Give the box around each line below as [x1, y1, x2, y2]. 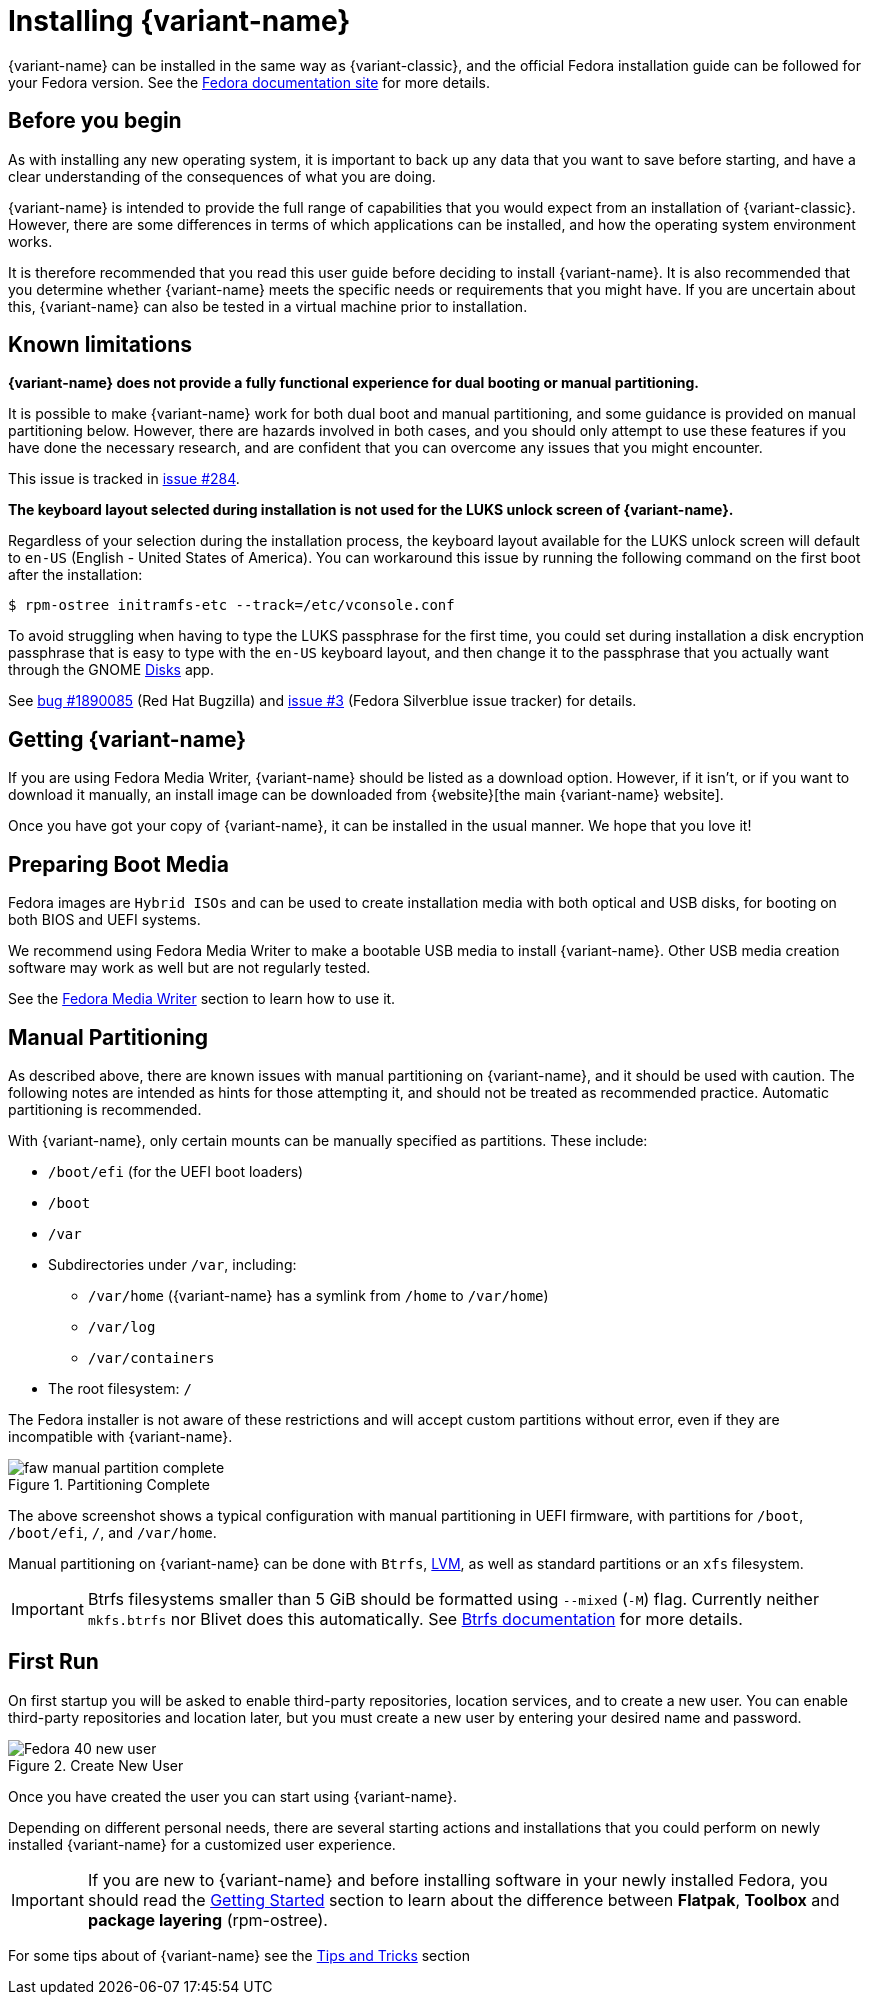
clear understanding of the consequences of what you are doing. [8, 167, 436, 185]
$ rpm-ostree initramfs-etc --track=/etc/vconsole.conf [8, 597, 455, 614]
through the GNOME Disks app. [8, 661, 214, 679]
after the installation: [8, 566, 143, 584]
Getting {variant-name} [8, 726, 247, 752]
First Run [8, 1649, 99, 1675]
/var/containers [88, 1349, 215, 1366]
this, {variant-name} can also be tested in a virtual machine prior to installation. [8, 297, 528, 315]
